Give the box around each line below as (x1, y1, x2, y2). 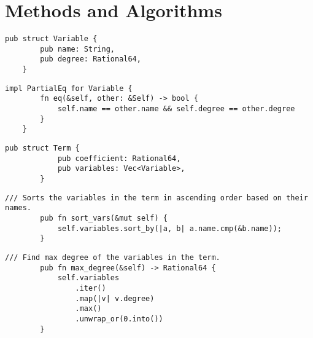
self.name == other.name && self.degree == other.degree (57, 104, 295, 114)
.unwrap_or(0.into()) (75, 314, 163, 323)
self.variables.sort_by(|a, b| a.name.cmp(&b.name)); (57, 224, 282, 233)
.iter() (75, 283, 106, 293)
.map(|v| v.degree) (75, 294, 155, 303)
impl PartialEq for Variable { (5, 84, 133, 93)
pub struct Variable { (5, 34, 98, 44)
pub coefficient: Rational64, (57, 154, 181, 163)
